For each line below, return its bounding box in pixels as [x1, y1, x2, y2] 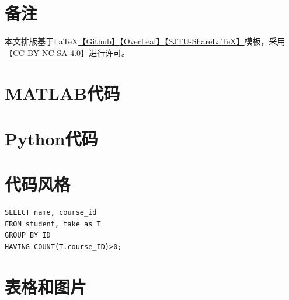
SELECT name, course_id [5, 208, 97, 217]
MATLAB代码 [5, 81, 120, 104]
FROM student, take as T [5, 219, 101, 228]
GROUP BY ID [5, 231, 51, 240]
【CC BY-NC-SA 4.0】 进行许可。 [5, 46, 130, 58]
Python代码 [5, 126, 98, 150]
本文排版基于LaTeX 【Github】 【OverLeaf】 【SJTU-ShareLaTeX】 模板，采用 [5, 35, 285, 47]
